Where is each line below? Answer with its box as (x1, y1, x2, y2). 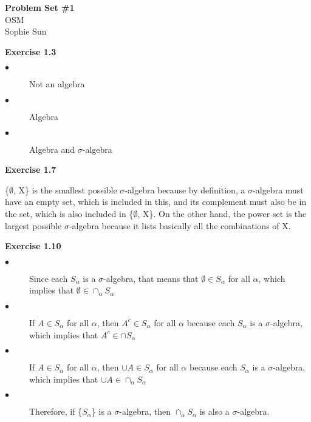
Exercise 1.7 (5, 163, 56, 176)
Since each (29, 272, 68, 284)
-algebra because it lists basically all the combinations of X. (69, 219, 291, 232)
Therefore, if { (29, 405, 83, 418)
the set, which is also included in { (5, 207, 134, 219)
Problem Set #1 (5, 1, 75, 13)
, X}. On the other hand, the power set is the (137, 207, 307, 219)
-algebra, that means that (103, 272, 199, 284)
